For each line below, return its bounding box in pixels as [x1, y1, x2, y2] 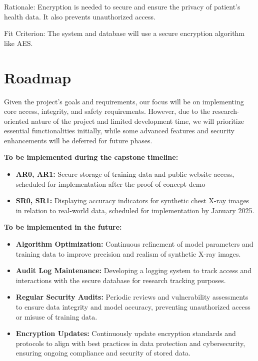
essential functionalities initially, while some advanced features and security [4, 125, 234, 136]
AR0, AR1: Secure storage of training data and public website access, [15, 169, 234, 179]
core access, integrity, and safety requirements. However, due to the [4, 106, 210, 116]
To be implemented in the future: [4, 222, 122, 232]
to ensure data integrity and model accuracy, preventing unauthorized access [15, 302, 250, 312]
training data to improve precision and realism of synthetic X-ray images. [15, 248, 241, 259]
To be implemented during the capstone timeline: [4, 152, 178, 162]
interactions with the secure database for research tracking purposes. [15, 275, 226, 285]
